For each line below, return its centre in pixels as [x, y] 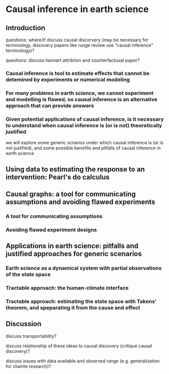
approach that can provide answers [50, 106]
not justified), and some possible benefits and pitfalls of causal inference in [83, 148]
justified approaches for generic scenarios [74, 254]
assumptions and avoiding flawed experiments [80, 202]
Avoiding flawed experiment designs [51, 230]
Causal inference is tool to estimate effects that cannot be [78, 73]
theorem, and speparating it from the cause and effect [73, 308]
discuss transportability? [31, 336]
